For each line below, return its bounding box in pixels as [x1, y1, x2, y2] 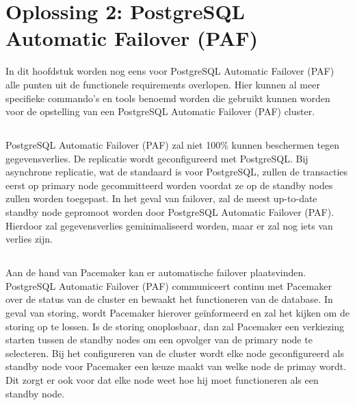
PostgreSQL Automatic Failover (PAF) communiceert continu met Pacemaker [5, 278, 332, 293]
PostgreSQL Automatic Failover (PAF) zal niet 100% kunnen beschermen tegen [5, 138, 340, 152]
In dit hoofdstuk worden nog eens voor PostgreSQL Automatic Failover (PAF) [5, 64, 334, 78]
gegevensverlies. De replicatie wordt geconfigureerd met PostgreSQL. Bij [5, 151, 308, 165]
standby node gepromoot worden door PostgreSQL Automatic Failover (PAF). [5, 205, 334, 219]
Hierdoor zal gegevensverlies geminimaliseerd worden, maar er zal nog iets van [5, 218, 333, 232]
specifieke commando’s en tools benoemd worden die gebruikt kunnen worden [5, 90, 330, 105]
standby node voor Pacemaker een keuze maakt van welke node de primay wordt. [5, 359, 347, 373]
